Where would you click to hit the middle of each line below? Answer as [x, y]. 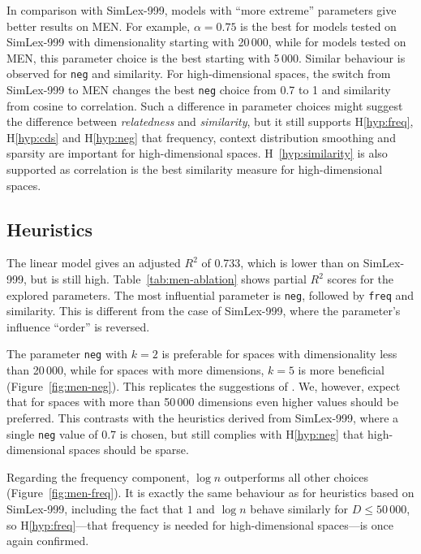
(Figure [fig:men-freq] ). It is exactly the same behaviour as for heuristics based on [210, 493]
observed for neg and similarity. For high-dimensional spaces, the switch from [199, 74]
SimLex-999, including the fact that [95, 508]
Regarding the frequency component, [98, 476]
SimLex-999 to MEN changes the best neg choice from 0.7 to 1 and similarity [199, 90]
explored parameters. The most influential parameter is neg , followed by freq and [210, 294]
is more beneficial [341, 370]
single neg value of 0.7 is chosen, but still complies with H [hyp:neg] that [185, 433]
